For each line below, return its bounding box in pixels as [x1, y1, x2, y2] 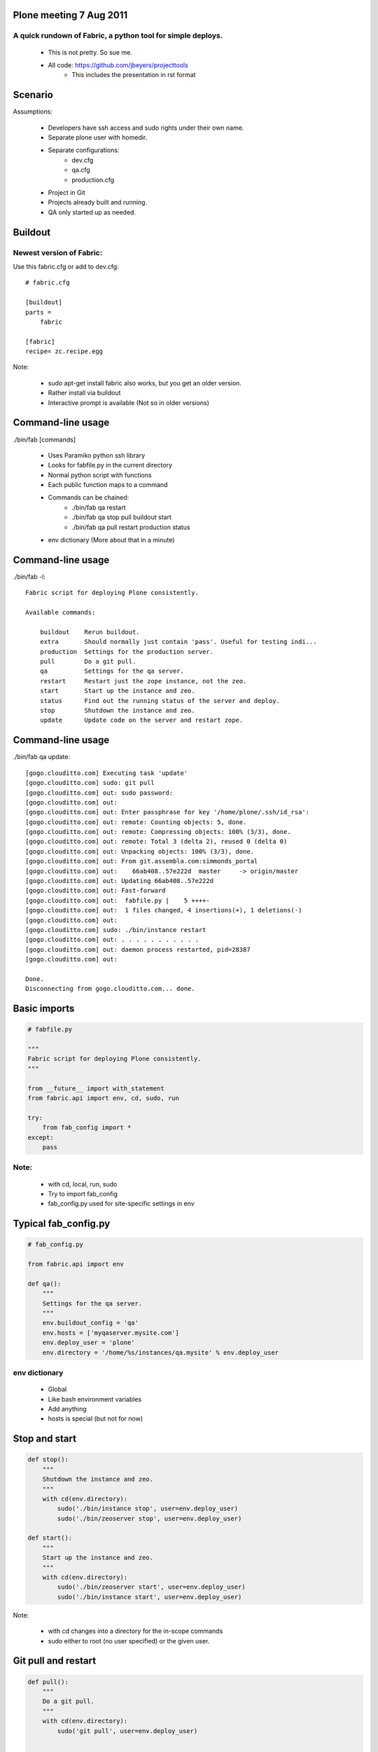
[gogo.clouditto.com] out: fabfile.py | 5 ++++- [25, 896, 210, 904]
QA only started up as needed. [48, 207, 136, 217]
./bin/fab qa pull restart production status [71, 523, 190, 531]
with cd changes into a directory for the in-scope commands [48, 1627, 223, 1636]
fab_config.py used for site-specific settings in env [48, 1199, 195, 1208]
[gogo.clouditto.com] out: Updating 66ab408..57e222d [25, 877, 213, 885]
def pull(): [27, 1678, 69, 1685]
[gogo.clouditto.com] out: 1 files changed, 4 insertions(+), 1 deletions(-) [25, 906, 302, 915]
